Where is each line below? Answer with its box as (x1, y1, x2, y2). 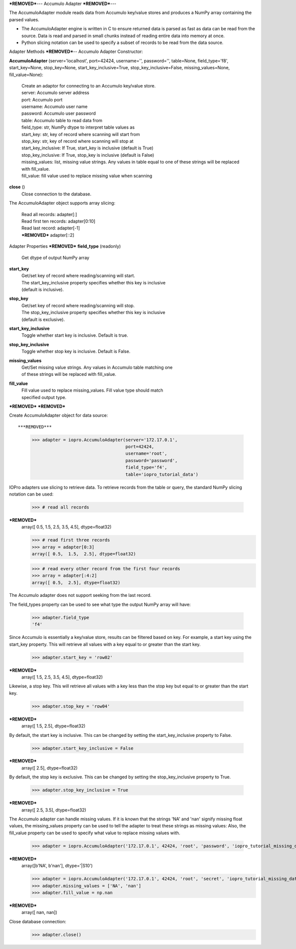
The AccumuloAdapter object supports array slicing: (9, 200, 115, 206)
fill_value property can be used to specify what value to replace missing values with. (9, 830, 181, 836)
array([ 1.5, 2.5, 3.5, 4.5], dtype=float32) (21, 674, 103, 680)
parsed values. (9, 16, 39, 22)
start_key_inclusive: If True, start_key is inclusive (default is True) (21, 145, 154, 151)
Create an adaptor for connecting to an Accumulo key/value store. (21, 83, 156, 89)
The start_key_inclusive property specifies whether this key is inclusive (21, 279, 166, 285)
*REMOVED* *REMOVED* (9, 403, 66, 409)
